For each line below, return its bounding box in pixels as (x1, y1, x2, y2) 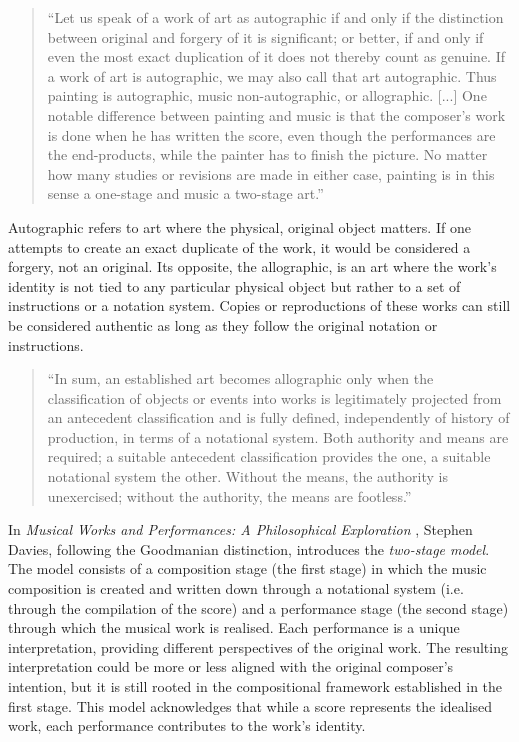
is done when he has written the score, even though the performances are (47, 124, 496, 145)
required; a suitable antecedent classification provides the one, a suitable (47, 446, 491, 467)
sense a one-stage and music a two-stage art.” (47, 183, 324, 204)
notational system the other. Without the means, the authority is (47, 466, 448, 487)
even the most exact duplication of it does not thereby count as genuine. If (47, 46, 505, 67)
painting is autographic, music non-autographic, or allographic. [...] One (47, 85, 487, 106)
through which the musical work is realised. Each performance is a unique (8, 617, 460, 638)
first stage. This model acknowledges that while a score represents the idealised (8, 695, 493, 716)
